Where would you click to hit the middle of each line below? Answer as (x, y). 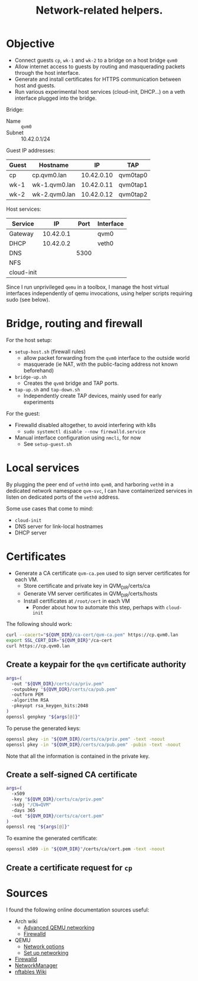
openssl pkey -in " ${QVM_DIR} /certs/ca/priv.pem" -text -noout (86, 739)
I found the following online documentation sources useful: (78, 910)
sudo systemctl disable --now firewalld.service (85, 432)
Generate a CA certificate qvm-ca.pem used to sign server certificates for (102, 573)
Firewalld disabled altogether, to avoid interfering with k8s (85, 425)
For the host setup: (29, 340)
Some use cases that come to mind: (50, 508)
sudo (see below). (28, 299)
